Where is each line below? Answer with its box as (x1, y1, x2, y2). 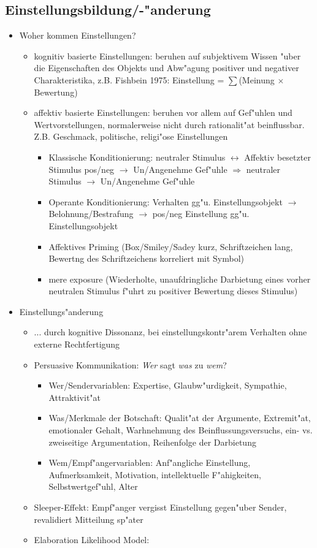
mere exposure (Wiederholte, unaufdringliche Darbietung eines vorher (48, 272, 311, 285)
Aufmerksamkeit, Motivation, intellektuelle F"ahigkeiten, (48, 468, 262, 481)
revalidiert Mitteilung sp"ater (34, 512, 143, 525)
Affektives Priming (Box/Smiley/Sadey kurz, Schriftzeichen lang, (48, 240, 293, 253)
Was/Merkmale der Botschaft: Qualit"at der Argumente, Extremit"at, (48, 411, 311, 424)
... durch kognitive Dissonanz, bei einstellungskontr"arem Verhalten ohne (34, 325, 307, 338)
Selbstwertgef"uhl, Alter (48, 480, 138, 493)
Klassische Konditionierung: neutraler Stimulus (48, 150, 226, 163)
